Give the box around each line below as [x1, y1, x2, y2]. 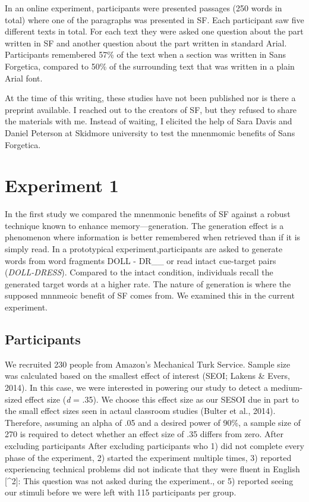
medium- [270, 381, 303, 393]
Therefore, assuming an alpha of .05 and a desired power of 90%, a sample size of [5, 416, 301, 428]
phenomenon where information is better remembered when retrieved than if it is [5, 231, 301, 243]
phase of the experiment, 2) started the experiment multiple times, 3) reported [5, 451, 292, 463]
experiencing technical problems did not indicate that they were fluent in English [5, 463, 300, 475]
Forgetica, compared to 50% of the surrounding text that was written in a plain [5, 59, 295, 72]
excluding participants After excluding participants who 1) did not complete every [5, 439, 304, 451]
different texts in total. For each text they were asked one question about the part [5, 25, 304, 37]
